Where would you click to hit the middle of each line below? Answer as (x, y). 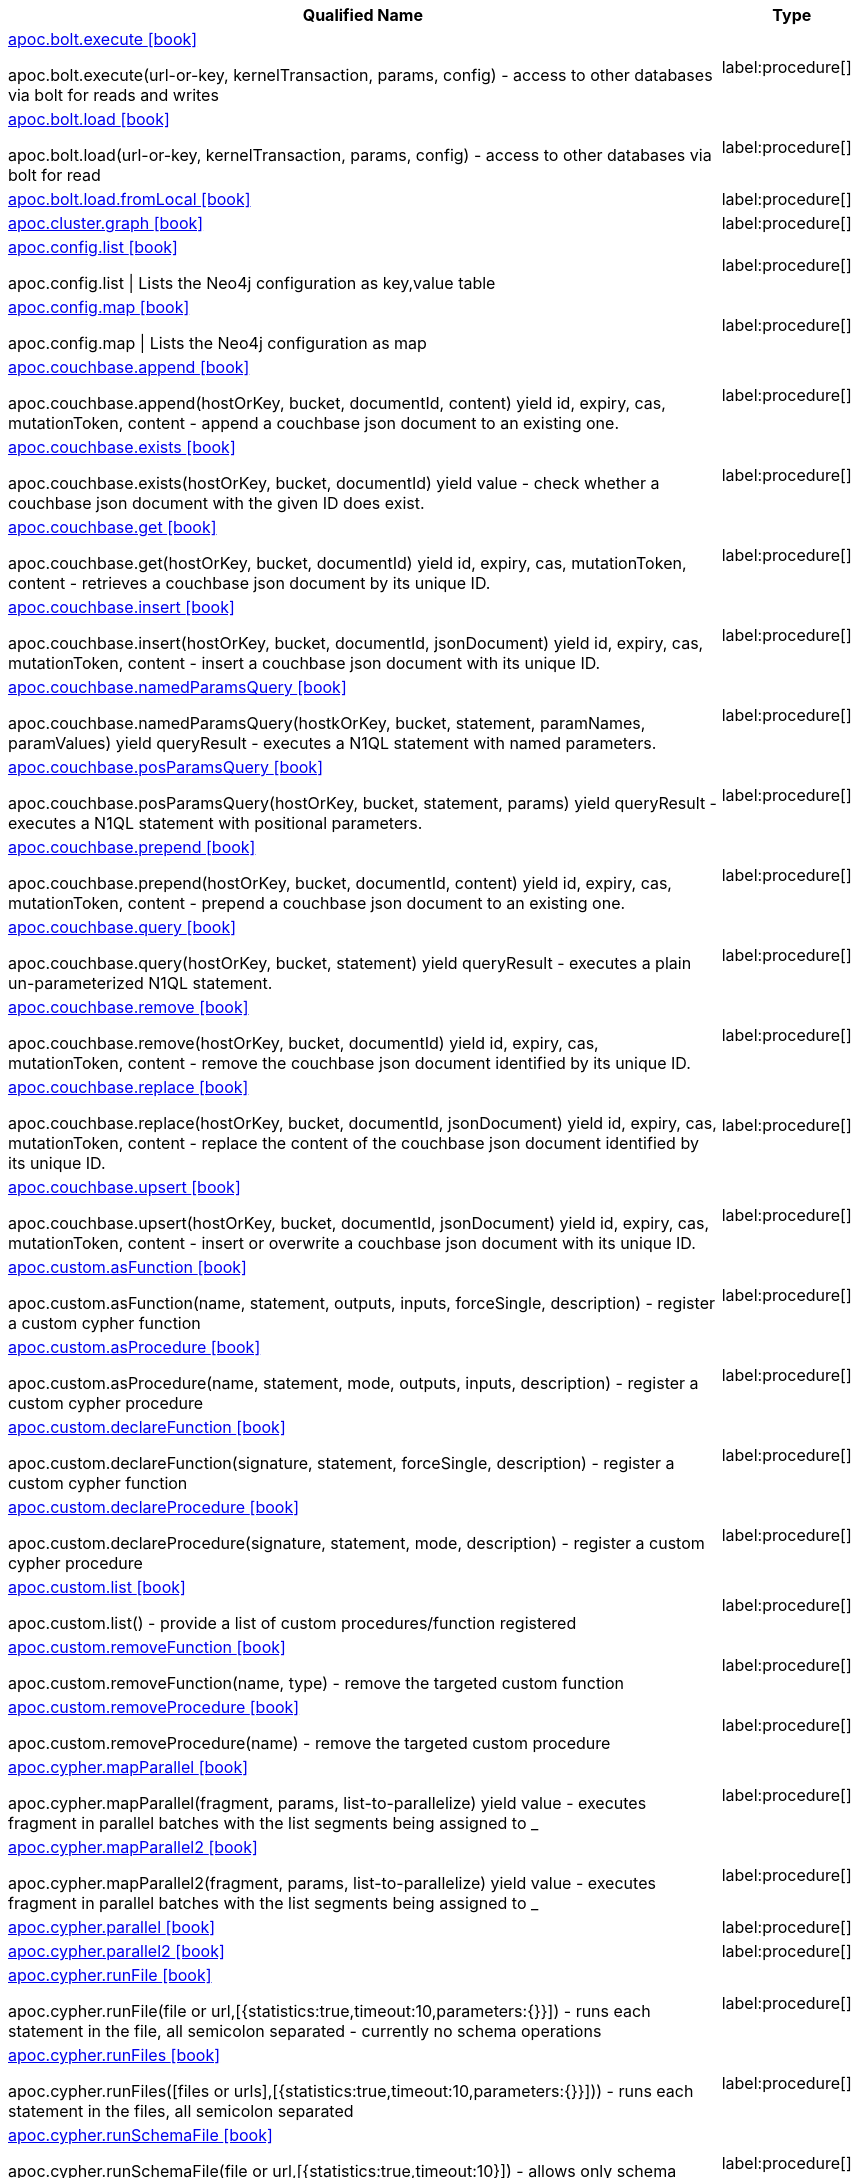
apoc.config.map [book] (99, 307)
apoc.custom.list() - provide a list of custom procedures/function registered (292, 1623)
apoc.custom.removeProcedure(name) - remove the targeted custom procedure (309, 1743)
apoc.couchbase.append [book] (129, 367)
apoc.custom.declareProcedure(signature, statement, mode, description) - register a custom (356, 1543)
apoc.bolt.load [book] (89, 119)
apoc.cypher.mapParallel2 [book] (133, 1847)
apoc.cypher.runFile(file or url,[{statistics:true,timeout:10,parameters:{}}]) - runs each (329, 2011)
